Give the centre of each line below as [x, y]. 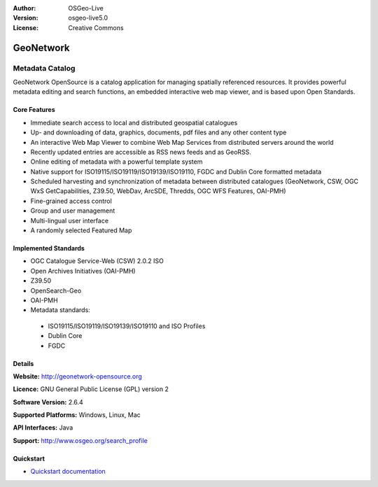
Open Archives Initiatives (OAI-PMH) [83, 271]
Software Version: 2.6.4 [48, 402]
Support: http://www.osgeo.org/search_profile [80, 440]
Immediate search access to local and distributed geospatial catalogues [134, 122]
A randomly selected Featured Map [81, 230]
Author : [24, 8]
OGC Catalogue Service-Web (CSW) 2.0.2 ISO [97, 261]
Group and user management [73, 211]
